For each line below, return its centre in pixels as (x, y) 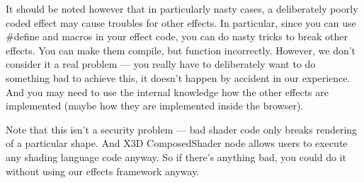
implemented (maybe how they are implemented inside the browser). (155, 106)
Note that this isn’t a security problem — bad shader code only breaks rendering (182, 129)
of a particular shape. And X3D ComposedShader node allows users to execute (177, 143)
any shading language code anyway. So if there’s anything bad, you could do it (176, 157)
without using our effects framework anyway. (103, 171)
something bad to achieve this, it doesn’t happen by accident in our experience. (178, 77)
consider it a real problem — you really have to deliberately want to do (161, 64)
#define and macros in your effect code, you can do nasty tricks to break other (177, 36)
